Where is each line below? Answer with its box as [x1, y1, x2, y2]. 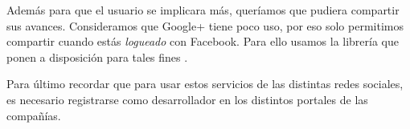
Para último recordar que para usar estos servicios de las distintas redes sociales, [6, 75, 404, 92]
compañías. [6, 107, 61, 123]
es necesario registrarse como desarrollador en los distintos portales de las [6, 91, 368, 107]
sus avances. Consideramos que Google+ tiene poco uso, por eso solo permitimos [6, 17, 404, 34]
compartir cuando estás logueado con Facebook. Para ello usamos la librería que [6, 33, 400, 50]
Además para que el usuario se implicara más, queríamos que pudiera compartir [6, 2, 400, 18]
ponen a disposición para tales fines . [6, 48, 188, 65]
